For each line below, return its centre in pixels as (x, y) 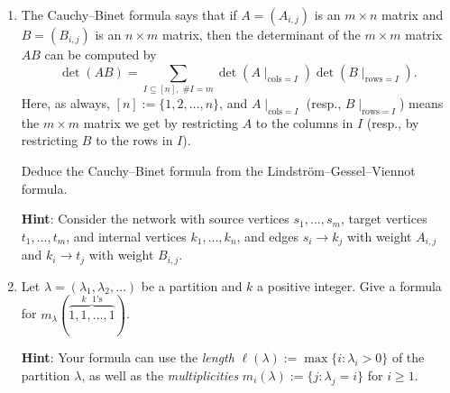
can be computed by (101, 54)
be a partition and (192, 285)
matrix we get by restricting (161, 122)
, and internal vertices (126, 236)
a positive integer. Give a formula (349, 285)
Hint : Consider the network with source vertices (155, 219)
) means (421, 102)
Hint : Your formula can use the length (128, 357)
